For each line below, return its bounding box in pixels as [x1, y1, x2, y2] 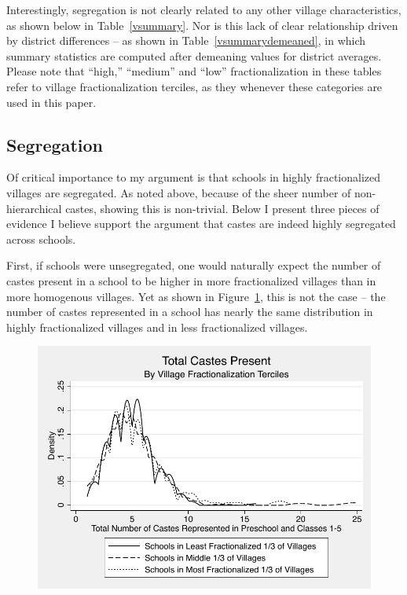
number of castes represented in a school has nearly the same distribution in [6, 303, 373, 320]
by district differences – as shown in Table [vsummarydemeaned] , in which [6, 32, 366, 49]
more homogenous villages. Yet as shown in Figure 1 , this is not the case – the [6, 288, 386, 304]
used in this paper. [6, 94, 97, 110]
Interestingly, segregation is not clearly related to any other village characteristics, [6, 2, 401, 17]
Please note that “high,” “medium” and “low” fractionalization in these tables [6, 63, 382, 79]
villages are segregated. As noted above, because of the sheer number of [6, 184, 351, 200]
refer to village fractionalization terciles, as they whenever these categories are [6, 78, 383, 94]
